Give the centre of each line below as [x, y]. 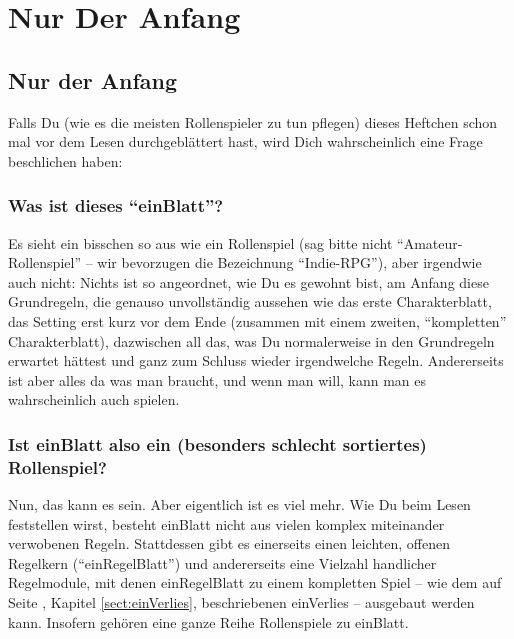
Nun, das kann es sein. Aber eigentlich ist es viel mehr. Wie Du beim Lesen [239, 504]
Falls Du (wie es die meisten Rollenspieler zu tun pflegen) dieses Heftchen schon [253, 121]
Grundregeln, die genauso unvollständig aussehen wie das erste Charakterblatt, [250, 301]
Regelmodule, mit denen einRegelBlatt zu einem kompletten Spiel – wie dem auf [255, 582]
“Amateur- [430, 242]
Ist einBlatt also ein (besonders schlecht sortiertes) [217, 443]
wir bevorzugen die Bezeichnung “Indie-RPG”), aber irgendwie [289, 262]
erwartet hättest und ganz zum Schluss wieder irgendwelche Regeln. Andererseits [256, 360]
